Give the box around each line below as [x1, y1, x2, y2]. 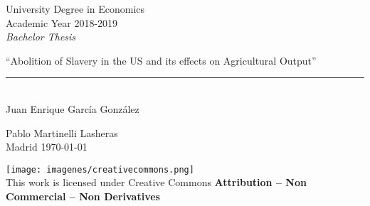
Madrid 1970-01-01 [6, 139, 88, 154]
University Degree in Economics [6, 1, 145, 16]
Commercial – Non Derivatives [6, 189, 160, 203]
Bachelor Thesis [6, 29, 76, 44]
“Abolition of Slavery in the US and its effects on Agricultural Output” [6, 53, 317, 67]
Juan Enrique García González [6, 101, 139, 116]
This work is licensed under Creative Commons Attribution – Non [6, 175, 307, 190]
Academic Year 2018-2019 [6, 15, 118, 30]
